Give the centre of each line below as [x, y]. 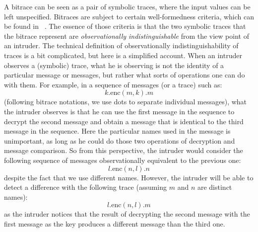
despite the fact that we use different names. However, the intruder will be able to [129, 177]
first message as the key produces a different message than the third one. [115, 223]
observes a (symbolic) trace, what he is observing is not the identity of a [114, 65]
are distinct [215, 187]
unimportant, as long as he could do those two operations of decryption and [120, 140]
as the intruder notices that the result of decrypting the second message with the [127, 214]
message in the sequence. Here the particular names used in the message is [117, 131]
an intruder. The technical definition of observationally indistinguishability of [121, 45]
